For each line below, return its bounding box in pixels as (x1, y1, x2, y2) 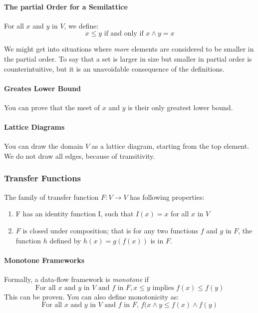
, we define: (64, 20, 99, 31)
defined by (49, 235, 81, 245)
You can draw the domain (4, 141, 83, 151)
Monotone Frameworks (4, 254, 85, 265)
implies (152, 284, 174, 291)
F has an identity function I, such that (15, 208, 134, 219)
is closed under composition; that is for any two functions (22, 225, 199, 235)
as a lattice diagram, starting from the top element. (91, 141, 250, 151)
